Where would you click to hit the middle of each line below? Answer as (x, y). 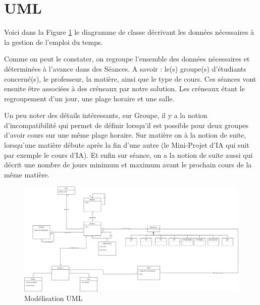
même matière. (27, 174)
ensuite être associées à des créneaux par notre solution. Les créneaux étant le (124, 88)
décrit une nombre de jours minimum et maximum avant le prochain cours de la (128, 165)
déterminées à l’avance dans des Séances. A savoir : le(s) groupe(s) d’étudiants (125, 68)
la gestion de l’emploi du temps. (54, 42)
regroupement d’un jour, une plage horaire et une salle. (89, 98)
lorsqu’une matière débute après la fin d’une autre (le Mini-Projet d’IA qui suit (127, 145)
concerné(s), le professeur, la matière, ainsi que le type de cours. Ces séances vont (130, 78)
